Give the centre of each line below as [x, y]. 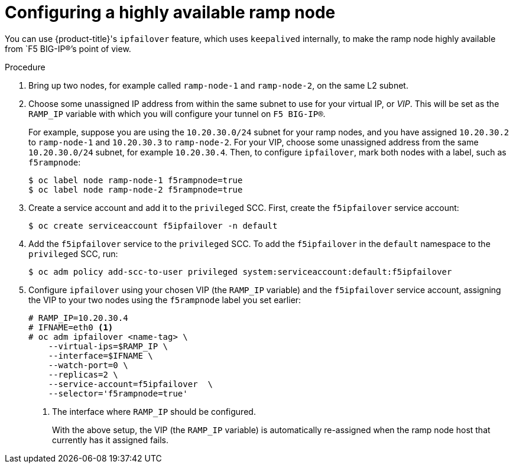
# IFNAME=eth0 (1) [71, 327]
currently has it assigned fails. [111, 440]
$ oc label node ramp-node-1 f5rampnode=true [136, 180]
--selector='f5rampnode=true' [118, 393]
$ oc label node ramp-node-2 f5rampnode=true [136, 189]
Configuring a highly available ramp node [170, 12]
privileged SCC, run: [73, 253]
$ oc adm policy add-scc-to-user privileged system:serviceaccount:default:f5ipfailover [240, 272]
